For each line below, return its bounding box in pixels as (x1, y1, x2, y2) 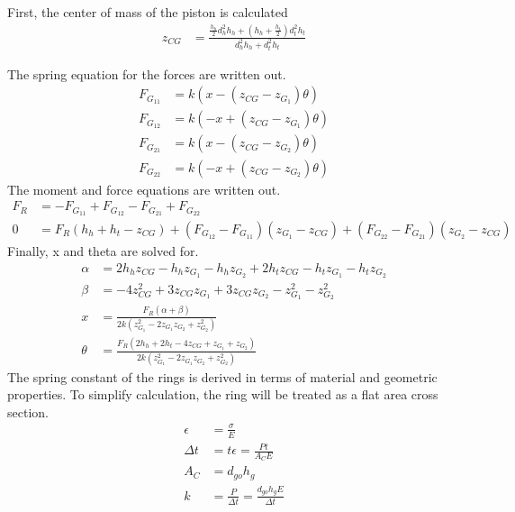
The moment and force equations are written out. (7, 179, 281, 198)
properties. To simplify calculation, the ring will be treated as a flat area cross (7, 385, 438, 404)
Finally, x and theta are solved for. (7, 242, 199, 261)
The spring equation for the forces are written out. (7, 64, 286, 83)
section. (7, 402, 49, 421)
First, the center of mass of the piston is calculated (7, 3, 288, 21)
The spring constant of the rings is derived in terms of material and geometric (7, 367, 438, 386)
